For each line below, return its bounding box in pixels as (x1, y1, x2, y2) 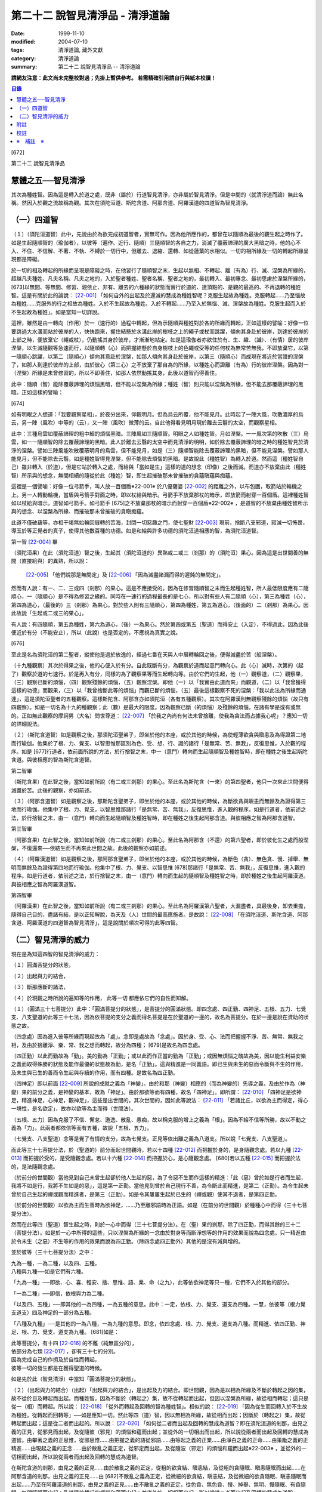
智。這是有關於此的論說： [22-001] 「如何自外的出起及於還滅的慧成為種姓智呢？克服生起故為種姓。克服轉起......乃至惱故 (11, 291, 306, 298)
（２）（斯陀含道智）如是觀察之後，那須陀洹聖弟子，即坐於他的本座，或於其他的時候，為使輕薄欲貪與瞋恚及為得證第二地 (11, 731, 306, 738)
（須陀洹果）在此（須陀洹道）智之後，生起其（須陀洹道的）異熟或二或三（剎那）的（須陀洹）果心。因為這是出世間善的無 (11, 549, 309, 556)
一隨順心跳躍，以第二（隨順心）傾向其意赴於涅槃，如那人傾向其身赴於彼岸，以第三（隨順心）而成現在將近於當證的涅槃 (11, 353, 304, 360)
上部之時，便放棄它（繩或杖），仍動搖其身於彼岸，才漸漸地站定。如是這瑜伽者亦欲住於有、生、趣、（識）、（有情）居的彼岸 (11, 336, 309, 343)
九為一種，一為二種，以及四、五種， (11, 1259, 100, 1266)
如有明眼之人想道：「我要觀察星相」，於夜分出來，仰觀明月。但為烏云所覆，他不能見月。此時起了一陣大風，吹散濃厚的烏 (11, 411, 304, 418)
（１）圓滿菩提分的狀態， (11, 961, 74, 969)
